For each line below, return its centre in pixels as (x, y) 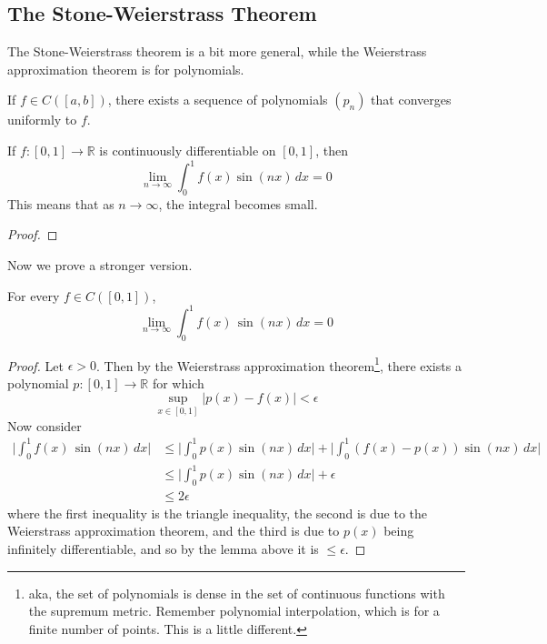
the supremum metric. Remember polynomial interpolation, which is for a (234, 611)
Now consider (45, 425)
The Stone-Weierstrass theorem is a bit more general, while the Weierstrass (217, 51)
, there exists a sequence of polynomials (218, 100)
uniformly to (42, 120)
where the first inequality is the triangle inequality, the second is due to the (218, 513)
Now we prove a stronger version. (100, 265)
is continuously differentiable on (188, 150)
